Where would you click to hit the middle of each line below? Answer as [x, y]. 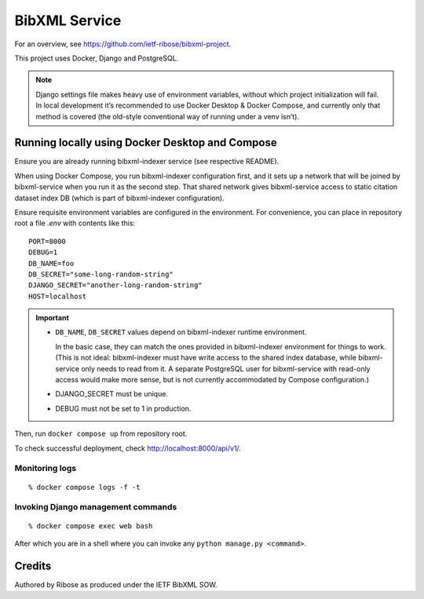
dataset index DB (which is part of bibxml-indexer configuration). [119, 198]
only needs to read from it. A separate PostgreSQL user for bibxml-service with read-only [226, 368]
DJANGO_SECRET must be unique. [112, 394]
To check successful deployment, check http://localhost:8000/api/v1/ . [128, 448]
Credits [33, 566]
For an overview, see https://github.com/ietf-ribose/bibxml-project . [123, 44]
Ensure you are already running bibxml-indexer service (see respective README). [147, 162]
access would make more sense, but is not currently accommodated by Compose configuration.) [212, 380]
